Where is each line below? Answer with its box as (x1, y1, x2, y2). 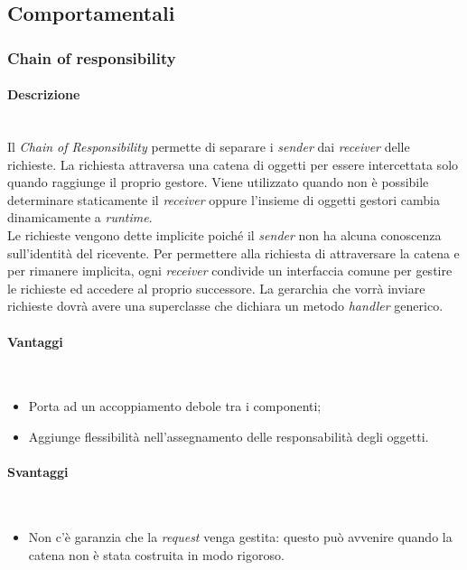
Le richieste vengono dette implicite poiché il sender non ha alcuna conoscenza (7, 225, 442, 244)
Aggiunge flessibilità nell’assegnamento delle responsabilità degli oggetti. (28, 426, 429, 445)
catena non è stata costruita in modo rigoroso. (28, 545, 285, 564)
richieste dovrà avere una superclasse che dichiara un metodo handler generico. (7, 296, 444, 315)
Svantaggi (7, 463, 69, 481)
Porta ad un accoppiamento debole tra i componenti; (28, 397, 322, 416)
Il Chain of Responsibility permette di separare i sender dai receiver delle (7, 137, 410, 156)
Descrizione (7, 85, 80, 104)
